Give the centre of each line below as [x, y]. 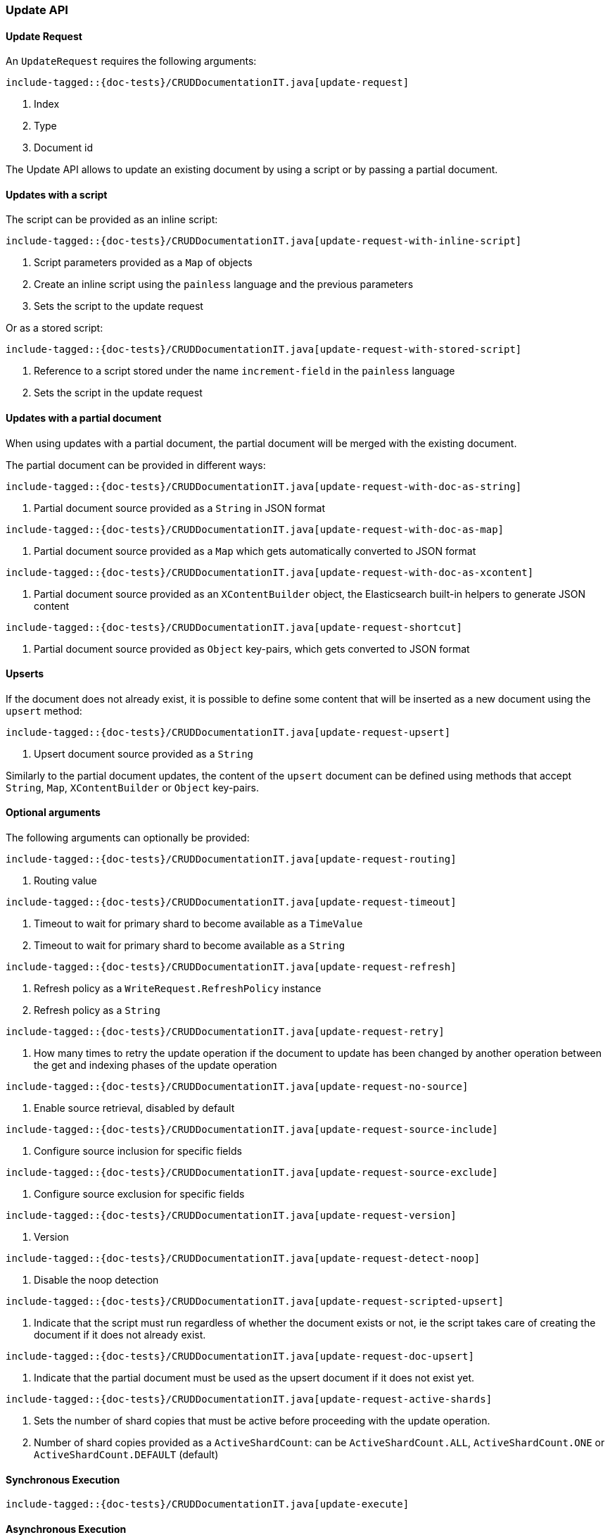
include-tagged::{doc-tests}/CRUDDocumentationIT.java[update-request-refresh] [231, 967]
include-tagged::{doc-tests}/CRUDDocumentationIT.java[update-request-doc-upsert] [240, 1357]
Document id [63, 148]
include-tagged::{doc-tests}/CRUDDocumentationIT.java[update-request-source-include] [252, 1130]
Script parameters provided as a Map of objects [143, 263]
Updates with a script [57, 194]
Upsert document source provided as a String [144, 753]
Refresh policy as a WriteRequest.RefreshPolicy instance [178, 989]
